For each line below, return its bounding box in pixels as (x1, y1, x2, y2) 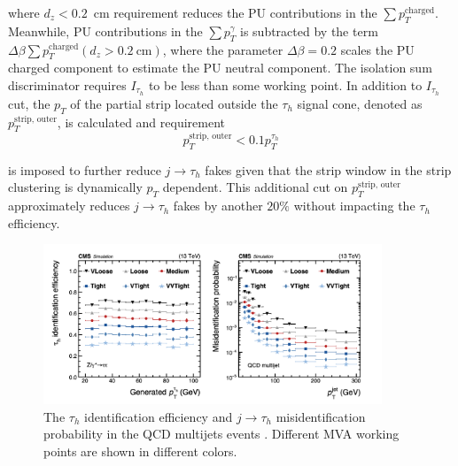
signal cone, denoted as (297, 94, 423, 112)
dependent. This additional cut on (162, 178, 348, 196)
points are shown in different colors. (43, 441, 237, 460)
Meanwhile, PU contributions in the (8, 21, 203, 40)
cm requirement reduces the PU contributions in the (93, 4, 377, 21)
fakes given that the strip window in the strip (205, 160, 452, 179)
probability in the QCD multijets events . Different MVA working (43, 424, 400, 443)
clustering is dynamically (8, 178, 143, 196)
